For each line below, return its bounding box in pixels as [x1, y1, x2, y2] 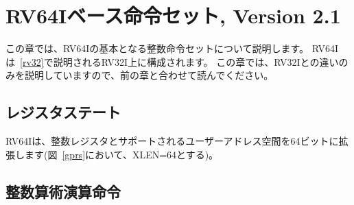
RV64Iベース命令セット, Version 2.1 [5, 1, 341, 29]
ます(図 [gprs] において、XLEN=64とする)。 [24, 147, 219, 161]
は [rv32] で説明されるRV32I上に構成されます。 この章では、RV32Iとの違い [5, 54, 339, 69]
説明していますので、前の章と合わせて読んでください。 [24, 68, 274, 82]
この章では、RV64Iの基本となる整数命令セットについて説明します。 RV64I [5, 41, 339, 56]
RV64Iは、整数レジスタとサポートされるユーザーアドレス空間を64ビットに [5, 134, 339, 148]
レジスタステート [5, 101, 121, 123]
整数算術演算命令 [5, 180, 121, 202]
